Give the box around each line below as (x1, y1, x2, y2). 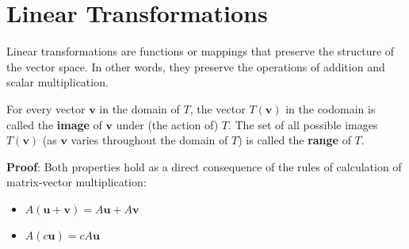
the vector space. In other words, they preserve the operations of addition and (6, 58, 385, 75)
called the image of (6, 116, 102, 132)
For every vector (6, 100, 86, 117)
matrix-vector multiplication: (6, 174, 147, 190)
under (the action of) (116, 116, 219, 132)
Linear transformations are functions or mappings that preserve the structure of (6, 43, 395, 59)
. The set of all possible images (227, 116, 378, 132)
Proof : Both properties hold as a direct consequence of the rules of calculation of (6, 158, 402, 174)
